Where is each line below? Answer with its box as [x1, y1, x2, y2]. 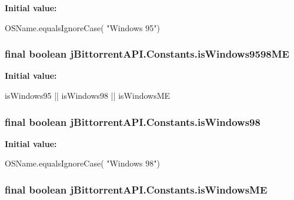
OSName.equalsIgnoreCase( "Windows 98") [5, 157, 160, 169]
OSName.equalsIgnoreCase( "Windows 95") [5, 21, 160, 34]
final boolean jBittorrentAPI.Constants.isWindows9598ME [5, 46, 289, 61]
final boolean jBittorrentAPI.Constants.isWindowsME [5, 182, 268, 196]
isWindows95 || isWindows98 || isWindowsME [5, 89, 171, 101]
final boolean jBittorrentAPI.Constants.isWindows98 [5, 114, 260, 129]
